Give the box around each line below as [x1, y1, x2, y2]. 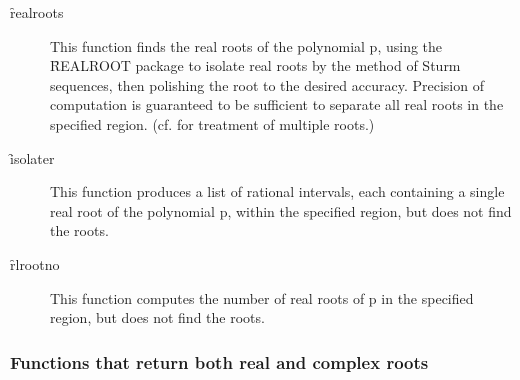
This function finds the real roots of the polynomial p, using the [50, 35, 443, 56]
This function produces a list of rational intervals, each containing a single [50, 181, 505, 202]
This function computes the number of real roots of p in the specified [50, 287, 474, 308]
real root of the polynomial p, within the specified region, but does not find [50, 200, 512, 221]
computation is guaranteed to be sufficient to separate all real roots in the [50, 94, 504, 115]
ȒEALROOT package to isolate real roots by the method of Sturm [50, 55, 461, 76]
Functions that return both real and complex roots [10, 349, 429, 374]
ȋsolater [10, 147, 55, 168]
